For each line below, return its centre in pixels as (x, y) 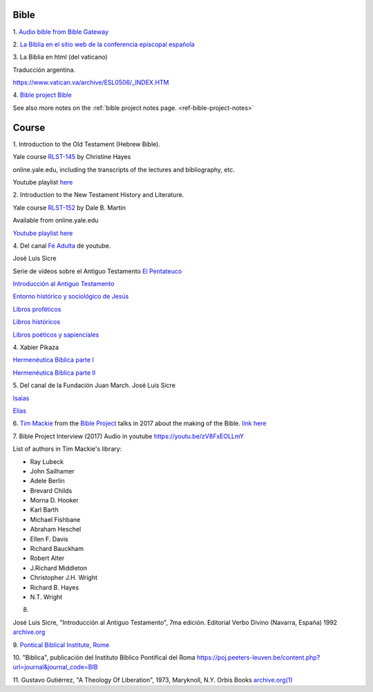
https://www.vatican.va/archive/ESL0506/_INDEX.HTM (91, 82)
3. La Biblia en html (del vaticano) (60, 57)
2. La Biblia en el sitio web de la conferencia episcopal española (104, 44)
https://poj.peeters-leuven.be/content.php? (259, 657)
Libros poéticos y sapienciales (56, 335)
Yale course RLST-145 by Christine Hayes (72, 157)
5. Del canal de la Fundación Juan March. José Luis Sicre (94, 385)
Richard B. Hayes (55, 587)
